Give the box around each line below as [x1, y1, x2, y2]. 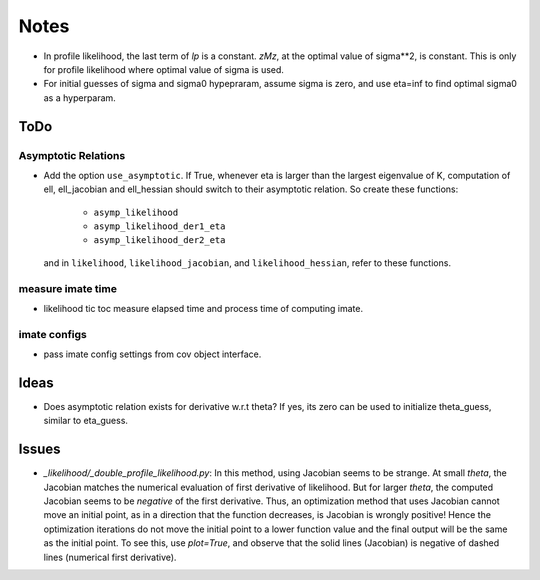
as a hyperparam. [43, 91, 117, 104]
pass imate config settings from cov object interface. [43, 348, 262, 360]
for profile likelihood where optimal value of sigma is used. [43, 63, 285, 75]
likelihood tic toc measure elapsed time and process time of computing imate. [43, 302, 364, 314]
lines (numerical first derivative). [43, 551, 177, 563]
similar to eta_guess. [43, 415, 129, 427]
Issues [18, 441, 61, 458]
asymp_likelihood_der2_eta [93, 235, 226, 246]
